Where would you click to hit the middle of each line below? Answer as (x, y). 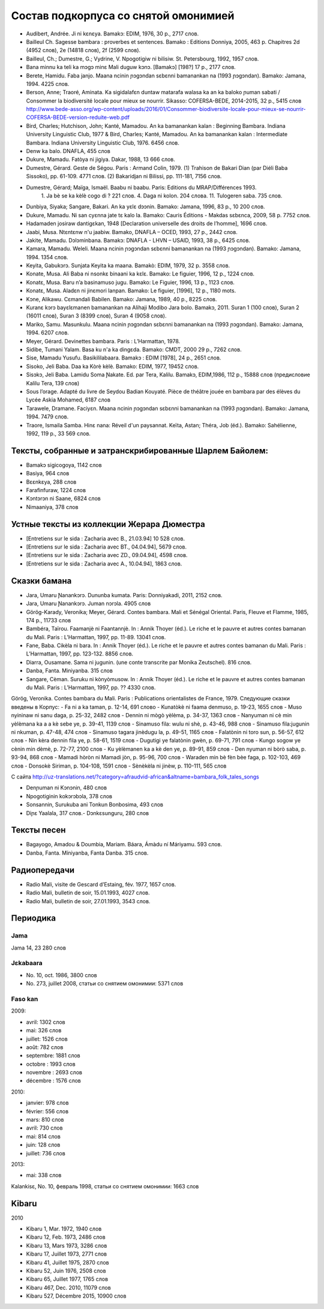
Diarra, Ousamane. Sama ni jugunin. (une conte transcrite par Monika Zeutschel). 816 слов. (139, 662)
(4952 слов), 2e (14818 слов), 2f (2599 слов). (83, 50)
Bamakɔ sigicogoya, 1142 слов (64, 465)
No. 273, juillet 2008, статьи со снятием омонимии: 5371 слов (105, 984)
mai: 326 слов (44, 1031)
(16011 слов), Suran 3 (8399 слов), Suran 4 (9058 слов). (97, 316)
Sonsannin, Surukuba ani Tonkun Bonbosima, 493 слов (94, 805)
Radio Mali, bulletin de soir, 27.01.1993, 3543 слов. (88, 901)
